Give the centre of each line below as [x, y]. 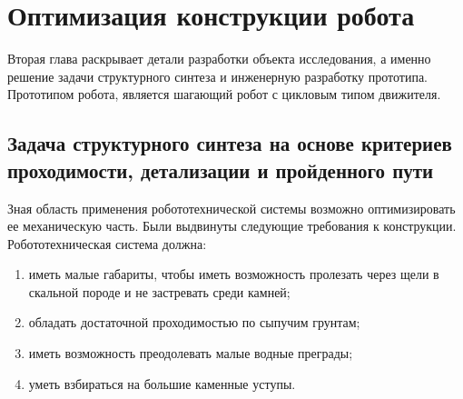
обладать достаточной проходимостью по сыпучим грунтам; [194, 322]
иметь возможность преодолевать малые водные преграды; [191, 353]
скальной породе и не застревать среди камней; [159, 291]
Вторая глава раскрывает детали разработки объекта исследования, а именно [219, 59]
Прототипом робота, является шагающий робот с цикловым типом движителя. [224, 94]
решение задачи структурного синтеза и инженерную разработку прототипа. [218, 76]
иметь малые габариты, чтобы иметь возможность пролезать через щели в [234, 274]
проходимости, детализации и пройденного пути [221, 170]
